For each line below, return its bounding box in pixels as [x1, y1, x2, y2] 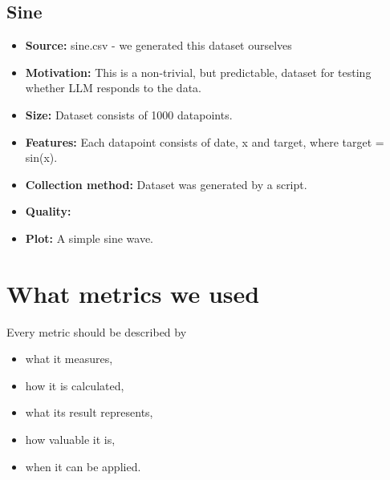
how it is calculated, [25, 377, 124, 393]
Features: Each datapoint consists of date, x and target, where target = [25, 133, 384, 150]
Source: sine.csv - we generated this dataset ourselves [25, 37, 292, 54]
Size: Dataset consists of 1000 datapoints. [25, 106, 233, 123]
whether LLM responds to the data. [25, 79, 201, 96]
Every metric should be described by [6, 323, 187, 340]
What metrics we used [6, 276, 260, 309]
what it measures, [25, 350, 113, 367]
